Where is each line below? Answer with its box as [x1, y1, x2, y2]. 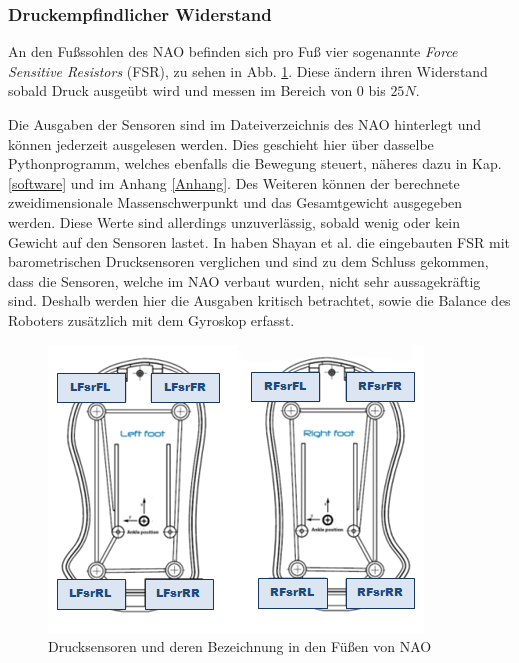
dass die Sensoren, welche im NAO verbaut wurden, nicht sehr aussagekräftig [8, 270, 481, 291]
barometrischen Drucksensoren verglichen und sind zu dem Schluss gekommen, [8, 251, 489, 272]
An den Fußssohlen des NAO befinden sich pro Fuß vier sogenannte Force [8, 41, 458, 62]
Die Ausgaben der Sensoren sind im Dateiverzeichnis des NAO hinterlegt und [8, 114, 482, 134]
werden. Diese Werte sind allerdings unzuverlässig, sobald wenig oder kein [8, 211, 460, 232]
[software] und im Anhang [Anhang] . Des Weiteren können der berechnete [8, 172, 460, 193]
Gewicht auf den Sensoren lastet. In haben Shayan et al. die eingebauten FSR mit [8, 231, 510, 252]
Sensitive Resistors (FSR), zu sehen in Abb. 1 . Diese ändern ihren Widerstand [8, 60, 488, 81]
